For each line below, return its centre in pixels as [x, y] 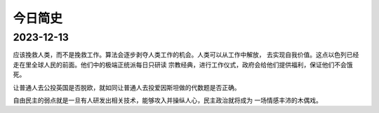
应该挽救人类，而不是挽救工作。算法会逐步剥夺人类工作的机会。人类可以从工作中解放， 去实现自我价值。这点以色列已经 [186, 55]
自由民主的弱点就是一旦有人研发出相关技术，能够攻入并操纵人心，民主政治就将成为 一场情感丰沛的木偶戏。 [167, 100]
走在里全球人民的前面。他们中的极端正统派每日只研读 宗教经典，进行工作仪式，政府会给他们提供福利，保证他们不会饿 [183, 65]
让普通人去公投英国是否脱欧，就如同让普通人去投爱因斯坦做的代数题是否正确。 [127, 87]
